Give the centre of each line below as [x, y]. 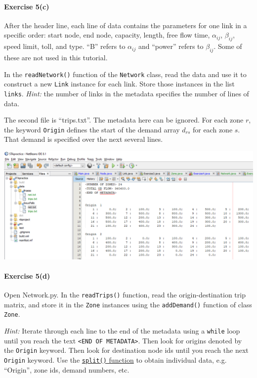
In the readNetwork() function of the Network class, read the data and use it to [125, 74]
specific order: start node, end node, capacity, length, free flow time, [107, 35]
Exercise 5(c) [27, 6]
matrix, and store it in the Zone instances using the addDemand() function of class [128, 304]
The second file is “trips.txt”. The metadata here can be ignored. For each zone [124, 120]
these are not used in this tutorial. [56, 57]
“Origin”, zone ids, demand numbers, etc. [67, 369]
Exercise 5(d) [27, 275]
